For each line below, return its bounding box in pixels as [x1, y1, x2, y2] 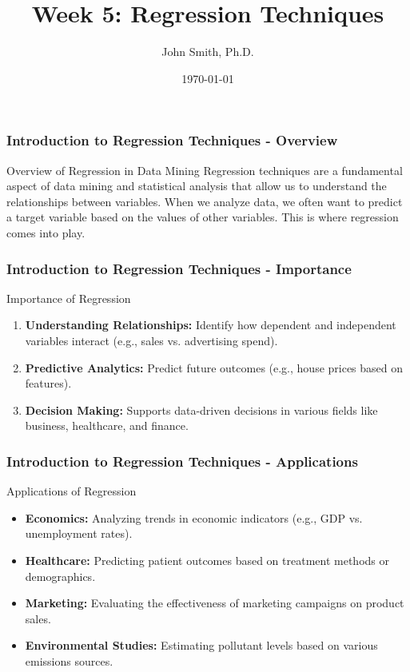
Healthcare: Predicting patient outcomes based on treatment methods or [25, 551, 389, 568]
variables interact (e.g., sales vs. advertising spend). [25, 332, 278, 348]
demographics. [25, 567, 96, 584]
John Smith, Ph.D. [161, 43, 254, 60]
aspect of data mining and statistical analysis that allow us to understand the [6, 177, 387, 194]
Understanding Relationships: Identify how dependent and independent [25, 316, 396, 333]
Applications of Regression [6, 483, 137, 499]
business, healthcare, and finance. [25, 417, 189, 434]
